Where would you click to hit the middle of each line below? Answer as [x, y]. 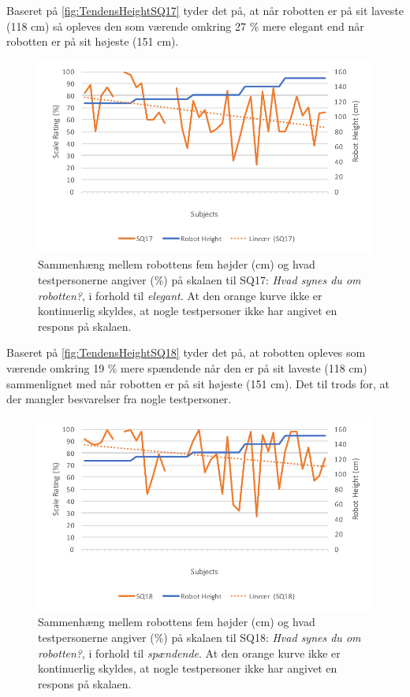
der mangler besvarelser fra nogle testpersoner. [119, 399]
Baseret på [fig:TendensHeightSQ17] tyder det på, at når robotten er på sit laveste [205, 10]
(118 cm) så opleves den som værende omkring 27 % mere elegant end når [185, 26]
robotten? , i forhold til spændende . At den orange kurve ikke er [189, 653]
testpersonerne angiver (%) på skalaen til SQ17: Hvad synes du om [199, 280]
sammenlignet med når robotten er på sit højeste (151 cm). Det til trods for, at [198, 383]
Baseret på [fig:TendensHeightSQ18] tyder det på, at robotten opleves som [186, 352]
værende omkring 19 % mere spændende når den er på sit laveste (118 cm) [187, 367]
